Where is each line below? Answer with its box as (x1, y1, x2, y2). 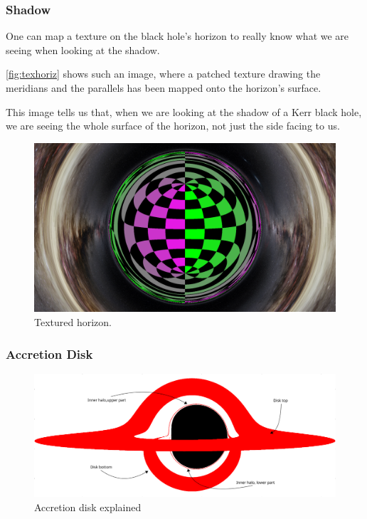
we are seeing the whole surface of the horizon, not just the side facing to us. (6, 118, 340, 133)
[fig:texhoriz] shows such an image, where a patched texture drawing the (6, 66, 321, 81)
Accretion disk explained (34, 499, 142, 514)
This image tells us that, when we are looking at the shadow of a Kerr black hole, (6, 104, 362, 119)
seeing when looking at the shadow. (6, 42, 160, 57)
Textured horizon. (34, 315, 112, 330)
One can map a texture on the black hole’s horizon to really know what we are (6, 28, 349, 43)
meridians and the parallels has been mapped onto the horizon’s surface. (6, 80, 321, 95)
